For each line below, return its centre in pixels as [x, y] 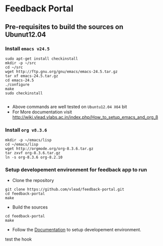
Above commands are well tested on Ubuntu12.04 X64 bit [69, 106]
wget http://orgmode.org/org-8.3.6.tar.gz [49, 149]
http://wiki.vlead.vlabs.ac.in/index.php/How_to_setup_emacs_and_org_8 [85, 117]
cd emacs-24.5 [20, 80]
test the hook [18, 239]
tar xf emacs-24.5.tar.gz [32, 76]
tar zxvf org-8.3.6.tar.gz [33, 153]
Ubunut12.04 [26, 34]
